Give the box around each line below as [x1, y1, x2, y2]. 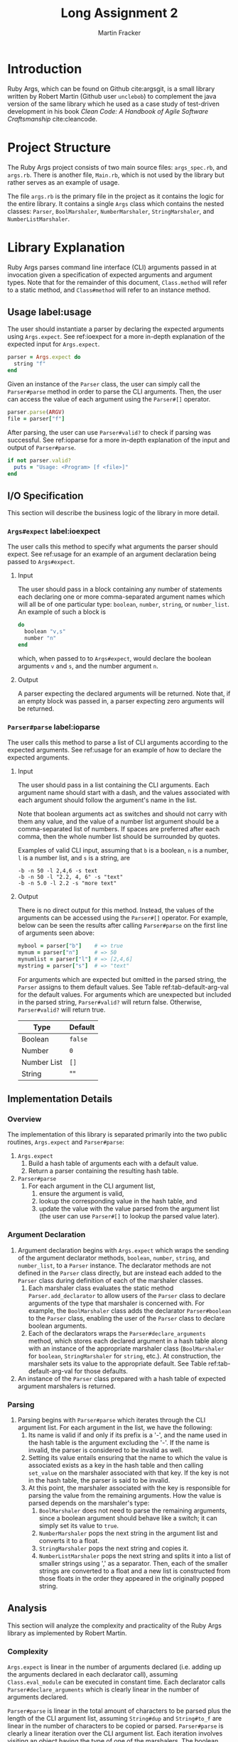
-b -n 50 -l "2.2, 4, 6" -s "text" [17, 874, 124, 881]
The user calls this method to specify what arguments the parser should [7, 542, 218, 551]
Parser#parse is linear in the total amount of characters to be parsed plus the [7, 1706, 232, 1715]
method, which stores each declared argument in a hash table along [28, 1336, 228, 1345]
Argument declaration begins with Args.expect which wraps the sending [17, 1245, 229, 1255]
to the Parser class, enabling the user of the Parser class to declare [28, 1314, 225, 1322]
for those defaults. [74, 1366, 129, 1375]
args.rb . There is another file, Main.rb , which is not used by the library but [7, 171, 225, 179]
